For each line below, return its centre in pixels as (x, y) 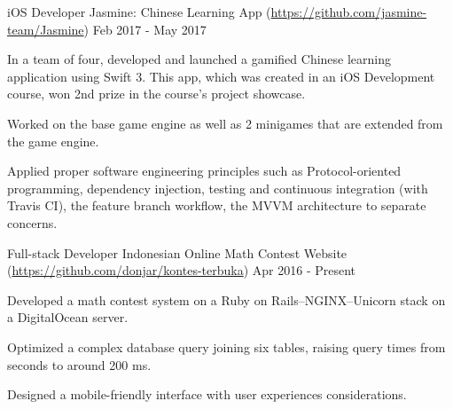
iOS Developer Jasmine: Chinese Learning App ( (139, 12)
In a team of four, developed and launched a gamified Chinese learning (199, 59)
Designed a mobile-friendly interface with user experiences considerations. (207, 394)
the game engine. (53, 141)
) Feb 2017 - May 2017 (145, 29)
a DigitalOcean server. (68, 317)
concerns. (32, 222)
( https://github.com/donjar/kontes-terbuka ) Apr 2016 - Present (182, 270)
